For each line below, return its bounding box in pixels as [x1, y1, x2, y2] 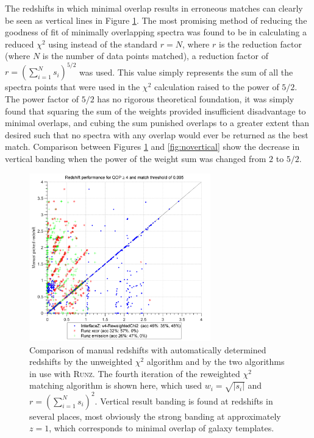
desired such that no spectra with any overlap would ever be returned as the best [5, 128, 309, 141]
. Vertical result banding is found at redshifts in [95, 394, 273, 407]
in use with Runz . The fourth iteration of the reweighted [29, 367, 240, 380]
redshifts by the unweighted [29, 355, 132, 368]
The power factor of [5, 93, 79, 105]
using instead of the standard [48, 37, 158, 50]
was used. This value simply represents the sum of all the [79, 65, 293, 78]
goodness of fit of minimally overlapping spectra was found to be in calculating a [5, 26, 307, 38]
